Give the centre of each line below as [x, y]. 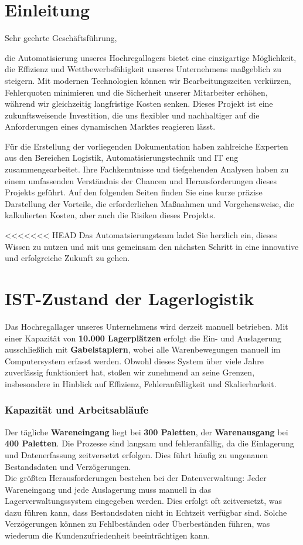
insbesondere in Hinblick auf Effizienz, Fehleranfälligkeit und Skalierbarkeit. [141, 383]
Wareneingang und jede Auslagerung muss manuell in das [108, 489]
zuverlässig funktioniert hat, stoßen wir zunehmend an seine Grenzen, [130, 372]
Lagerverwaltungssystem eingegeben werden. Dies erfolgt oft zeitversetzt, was [144, 501]
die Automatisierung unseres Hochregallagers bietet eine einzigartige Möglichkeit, [151, 57]
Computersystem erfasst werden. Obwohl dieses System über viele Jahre [134, 360]
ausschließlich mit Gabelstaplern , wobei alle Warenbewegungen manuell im [143, 349]
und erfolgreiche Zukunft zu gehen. [67, 258]
